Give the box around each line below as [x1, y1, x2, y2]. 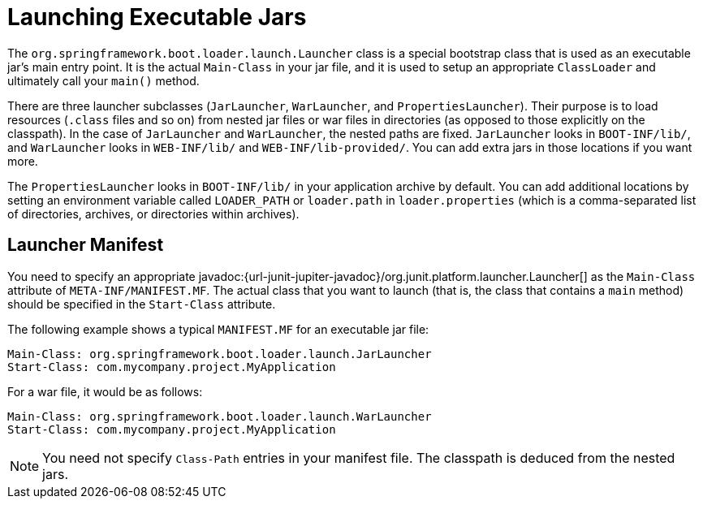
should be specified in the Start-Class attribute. [7, 296, 276, 311]
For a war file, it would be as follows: [7, 384, 203, 399]
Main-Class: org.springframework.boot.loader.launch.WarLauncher [7, 409, 432, 423]
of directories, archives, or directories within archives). [7, 206, 300, 221]
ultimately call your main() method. [7, 73, 200, 88]
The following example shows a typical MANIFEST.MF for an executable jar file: [7, 322, 429, 336]
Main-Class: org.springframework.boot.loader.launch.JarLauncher [7, 347, 432, 360]
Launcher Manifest [7, 235, 164, 256]
